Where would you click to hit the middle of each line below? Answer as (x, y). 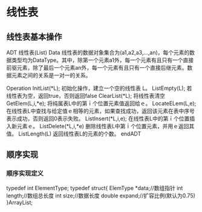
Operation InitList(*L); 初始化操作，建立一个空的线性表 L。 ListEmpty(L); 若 (99, 88)
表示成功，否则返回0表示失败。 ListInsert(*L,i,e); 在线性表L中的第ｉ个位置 (98, 118)
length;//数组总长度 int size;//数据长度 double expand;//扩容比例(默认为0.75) (101, 196)
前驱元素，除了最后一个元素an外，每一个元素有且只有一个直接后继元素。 (97, 68)
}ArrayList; (20, 202)
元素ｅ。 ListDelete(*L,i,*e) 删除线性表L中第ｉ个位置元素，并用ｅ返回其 (106, 126)
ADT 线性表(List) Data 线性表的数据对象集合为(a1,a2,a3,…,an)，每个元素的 (98, 53)
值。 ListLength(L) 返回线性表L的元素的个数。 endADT (74, 134)
